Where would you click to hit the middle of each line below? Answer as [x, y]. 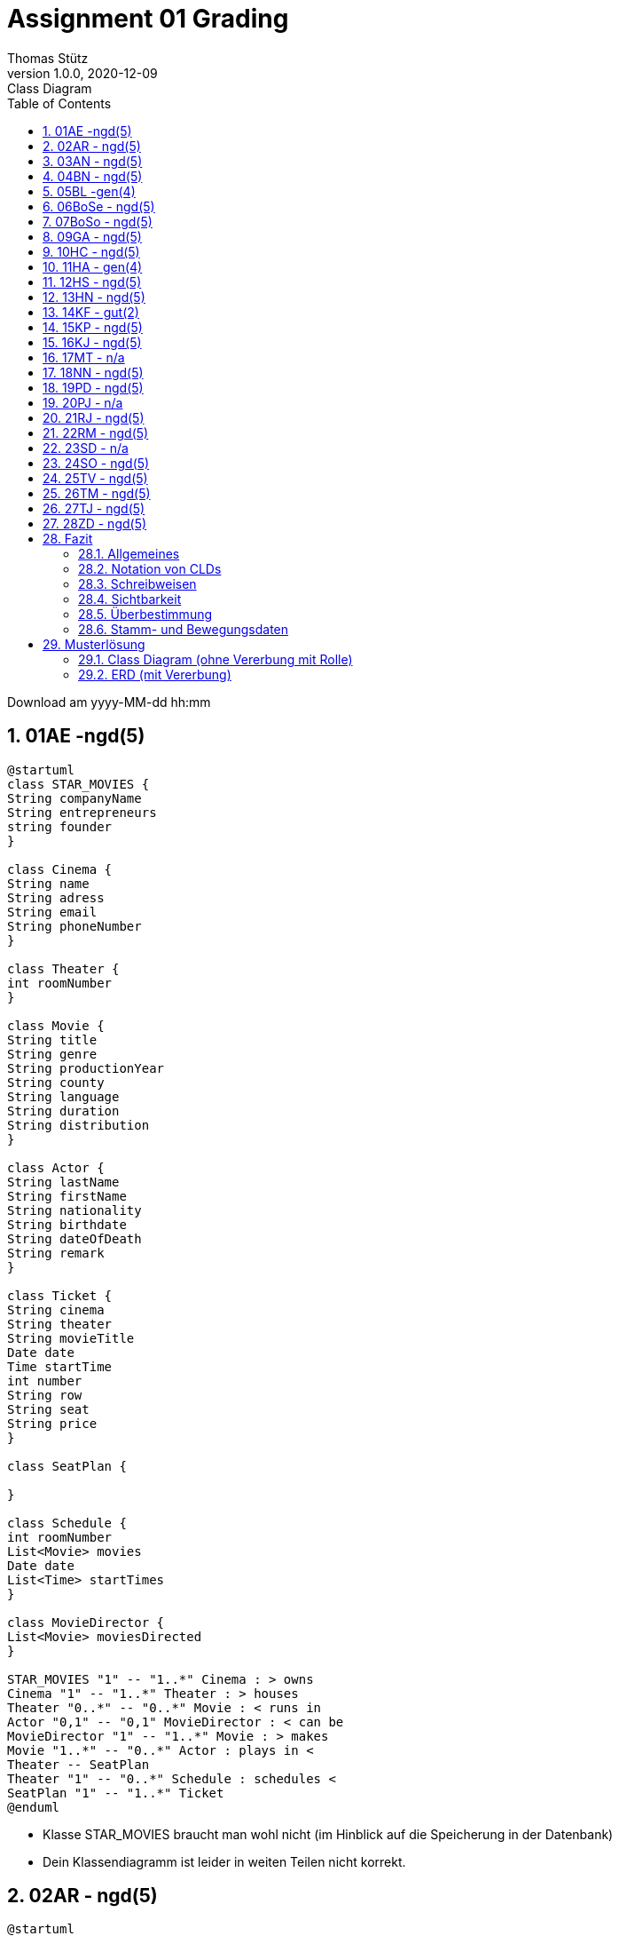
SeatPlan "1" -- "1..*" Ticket [116, 1793]
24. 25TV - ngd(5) [95, 478]
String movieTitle [71, 1338]
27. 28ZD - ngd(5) [95, 523]
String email [52, 912]
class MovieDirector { [86, 1622]
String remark [56, 1253]
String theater [60, 1324]
